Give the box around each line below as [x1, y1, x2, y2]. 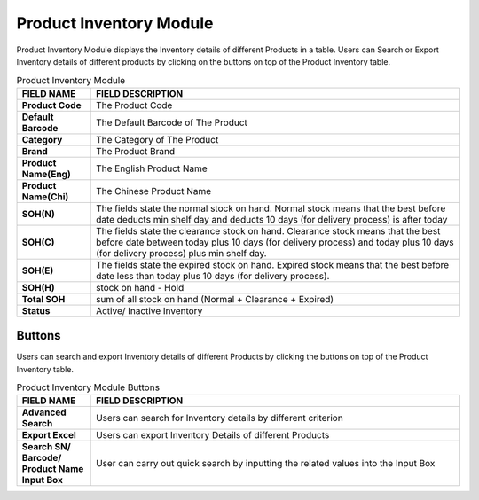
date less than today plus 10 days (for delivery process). [96, 270, 330, 282]
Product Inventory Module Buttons [16, 381, 160, 394]
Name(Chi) [21, 191, 69, 203]
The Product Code [96, 98, 173, 111]
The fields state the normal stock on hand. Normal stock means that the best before [96, 202, 446, 215]
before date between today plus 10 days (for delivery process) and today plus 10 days [96, 236, 454, 248]
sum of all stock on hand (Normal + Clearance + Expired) [96, 293, 334, 305]
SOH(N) [21, 207, 55, 220]
